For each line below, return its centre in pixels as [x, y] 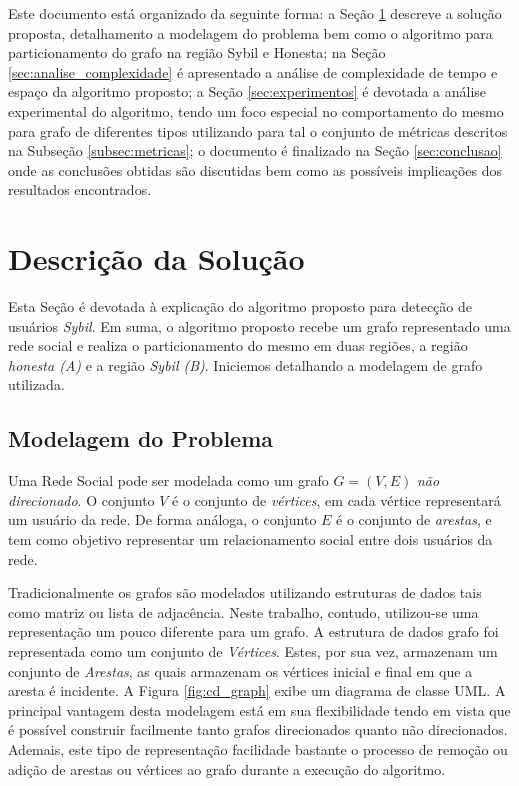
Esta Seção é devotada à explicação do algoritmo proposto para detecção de [240, 306]
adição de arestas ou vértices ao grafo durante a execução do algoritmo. [227, 768]
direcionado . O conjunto [81, 499]
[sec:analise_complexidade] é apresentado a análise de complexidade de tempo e [253, 71]
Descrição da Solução [156, 258]
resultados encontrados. [80, 189]
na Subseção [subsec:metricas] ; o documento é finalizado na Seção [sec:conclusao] [255, 150]
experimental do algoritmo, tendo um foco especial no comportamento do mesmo [256, 110]
